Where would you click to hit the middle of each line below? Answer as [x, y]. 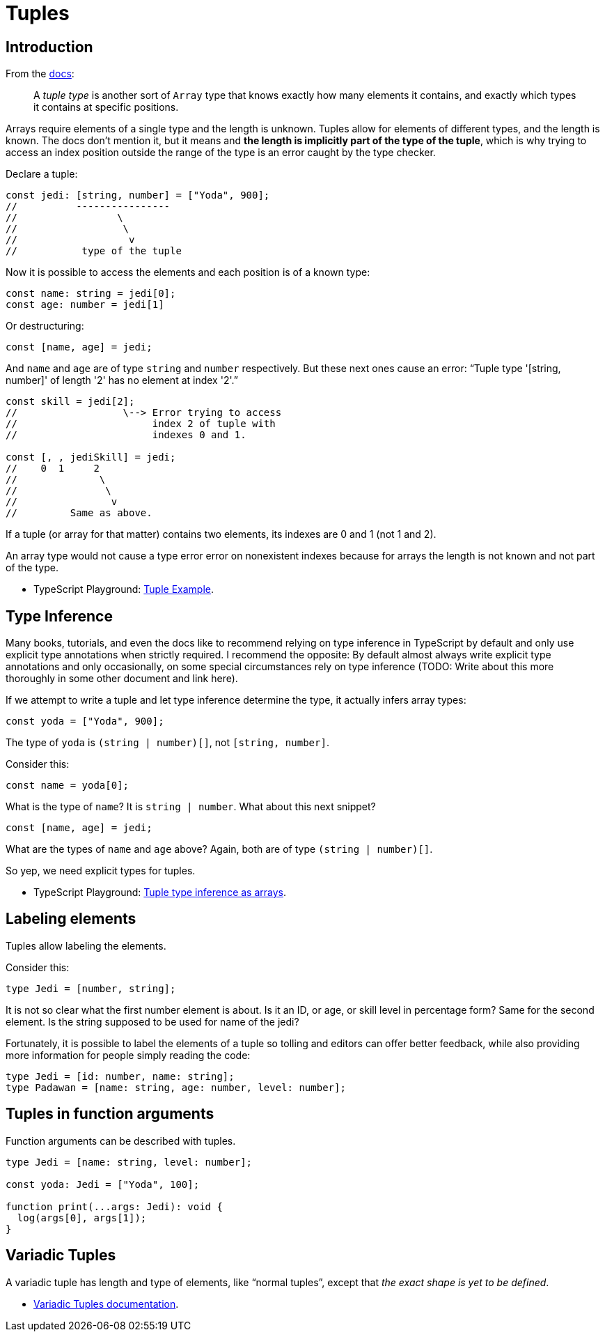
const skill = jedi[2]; [70, 402]
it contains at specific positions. [106, 107]
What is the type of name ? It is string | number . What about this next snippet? [191, 807]
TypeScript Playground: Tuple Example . [124, 589]
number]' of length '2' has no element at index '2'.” [122, 380]
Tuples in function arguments [110, 1114]
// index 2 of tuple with [141, 424]
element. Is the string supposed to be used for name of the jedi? [152, 1021]
